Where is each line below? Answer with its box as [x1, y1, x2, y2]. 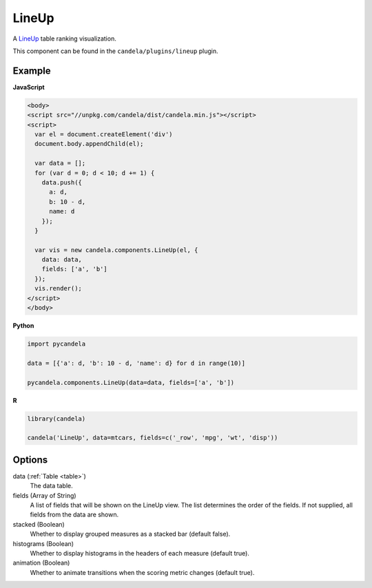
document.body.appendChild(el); [34, 140, 144, 148]
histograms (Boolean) [12, 539, 74, 547]
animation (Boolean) [12, 558, 70, 567]
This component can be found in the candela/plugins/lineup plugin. [12, 47, 218, 55]
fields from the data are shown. [30, 510, 119, 519]
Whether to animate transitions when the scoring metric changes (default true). [30, 568, 255, 576]
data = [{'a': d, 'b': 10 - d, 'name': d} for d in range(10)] [27, 359, 246, 367]
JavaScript [12, 83, 45, 91]
